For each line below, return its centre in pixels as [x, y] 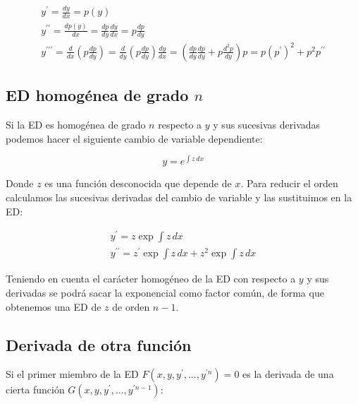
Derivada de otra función [99, 344]
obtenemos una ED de [54, 306]
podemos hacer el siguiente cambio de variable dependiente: [134, 138]
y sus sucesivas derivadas [267, 125]
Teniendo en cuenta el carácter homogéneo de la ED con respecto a [151, 279]
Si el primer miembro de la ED [72, 374]
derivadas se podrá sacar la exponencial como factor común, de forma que [165, 292]
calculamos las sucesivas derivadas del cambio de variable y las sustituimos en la [179, 197]
